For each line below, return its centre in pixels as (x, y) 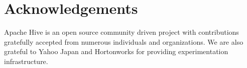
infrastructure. (26, 61)
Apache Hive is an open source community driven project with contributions (121, 32)
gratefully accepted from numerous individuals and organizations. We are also (124, 41)
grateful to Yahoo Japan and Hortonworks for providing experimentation (116, 51)
